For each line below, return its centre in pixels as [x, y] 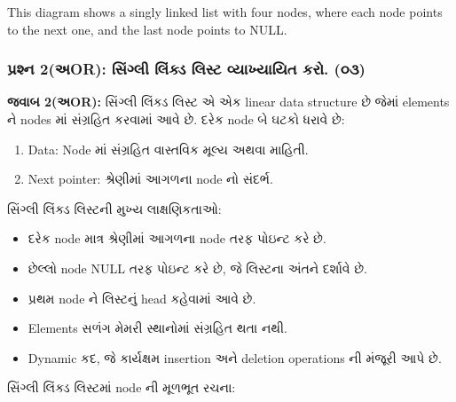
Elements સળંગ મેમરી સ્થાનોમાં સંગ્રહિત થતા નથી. [157, 328]
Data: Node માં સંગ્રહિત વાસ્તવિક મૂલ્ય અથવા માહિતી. [168, 149]
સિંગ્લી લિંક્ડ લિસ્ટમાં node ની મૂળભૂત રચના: [122, 387]
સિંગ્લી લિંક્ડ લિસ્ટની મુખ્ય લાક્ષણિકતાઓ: [114, 208]
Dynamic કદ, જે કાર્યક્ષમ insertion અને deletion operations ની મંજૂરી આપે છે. [235, 357]
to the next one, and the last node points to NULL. [147, 29]
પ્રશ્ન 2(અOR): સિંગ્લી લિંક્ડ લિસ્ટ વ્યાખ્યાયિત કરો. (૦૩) [186, 69]
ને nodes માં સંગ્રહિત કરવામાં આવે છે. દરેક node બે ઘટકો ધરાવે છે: [176, 119]
